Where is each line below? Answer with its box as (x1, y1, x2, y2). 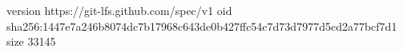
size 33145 (6, 33, 56, 50)
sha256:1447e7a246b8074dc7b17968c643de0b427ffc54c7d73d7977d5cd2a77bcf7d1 (6, 17, 397, 34)
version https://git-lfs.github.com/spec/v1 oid (6, 2, 232, 18)
